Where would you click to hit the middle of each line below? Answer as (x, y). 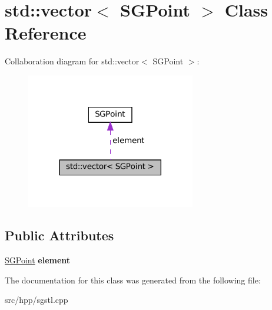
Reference (46, 33)
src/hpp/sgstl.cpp (37, 300)
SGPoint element (38, 260)
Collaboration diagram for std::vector (72, 61)
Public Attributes (59, 235)
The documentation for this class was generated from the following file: (133, 280)
